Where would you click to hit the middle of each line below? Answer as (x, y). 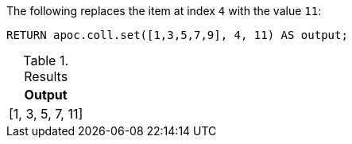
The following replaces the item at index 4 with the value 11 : (164, 11)
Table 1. (46, 60)
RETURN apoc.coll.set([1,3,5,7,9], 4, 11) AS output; (177, 35)
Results (46, 76)
